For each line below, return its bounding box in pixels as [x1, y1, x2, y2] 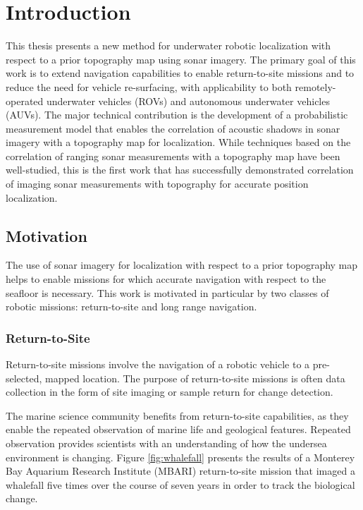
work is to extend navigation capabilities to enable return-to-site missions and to [6, 66, 355, 80]
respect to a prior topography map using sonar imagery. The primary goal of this [6, 51, 356, 66]
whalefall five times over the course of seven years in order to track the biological [6, 477, 355, 492]
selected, [6, 370, 42, 385]
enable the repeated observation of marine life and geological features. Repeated [6, 422, 351, 437]
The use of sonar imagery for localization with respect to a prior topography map [6, 257, 358, 272]
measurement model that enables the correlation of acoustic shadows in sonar [6, 121, 340, 135]
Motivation [6, 224, 87, 246]
